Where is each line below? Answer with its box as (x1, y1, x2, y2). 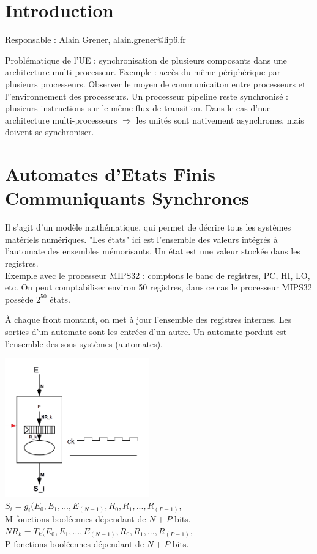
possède (5, 292, 34, 305)
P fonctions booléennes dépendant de (5, 537, 144, 550)
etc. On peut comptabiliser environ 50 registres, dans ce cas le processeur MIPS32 (5, 281, 312, 294)
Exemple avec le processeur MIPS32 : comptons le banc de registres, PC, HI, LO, (5, 268, 310, 281)
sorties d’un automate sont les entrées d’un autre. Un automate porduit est (5, 325, 287, 338)
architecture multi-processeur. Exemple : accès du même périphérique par (5, 65, 281, 78)
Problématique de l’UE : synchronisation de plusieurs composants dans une (5, 53, 287, 66)
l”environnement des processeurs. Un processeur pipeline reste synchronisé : (5, 89, 288, 102)
